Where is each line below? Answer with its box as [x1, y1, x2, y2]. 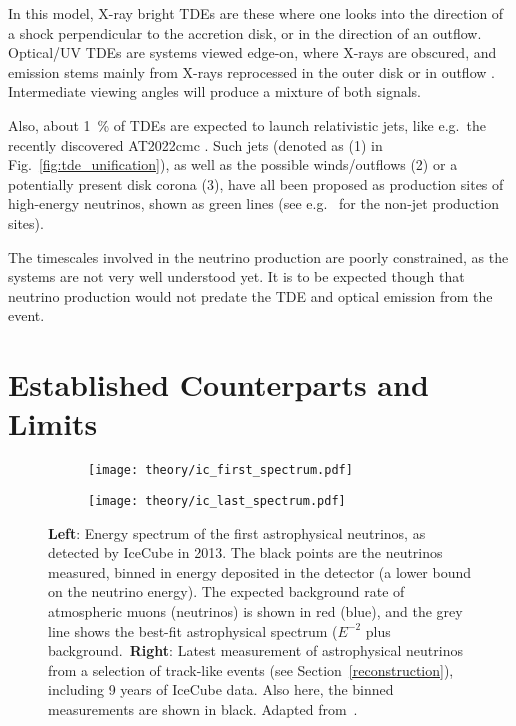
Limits [8, 403, 98, 444]
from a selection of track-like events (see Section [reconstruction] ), [48, 659, 454, 680]
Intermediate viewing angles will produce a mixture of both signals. [8, 81, 421, 102]
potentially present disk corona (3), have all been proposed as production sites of [8, 173, 504, 194]
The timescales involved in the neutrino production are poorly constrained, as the [8, 246, 509, 267]
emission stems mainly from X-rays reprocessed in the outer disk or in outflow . [8, 61, 495, 82]
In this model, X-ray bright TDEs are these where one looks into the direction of [8, 3, 504, 23]
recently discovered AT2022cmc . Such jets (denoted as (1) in [8, 134, 383, 155]
